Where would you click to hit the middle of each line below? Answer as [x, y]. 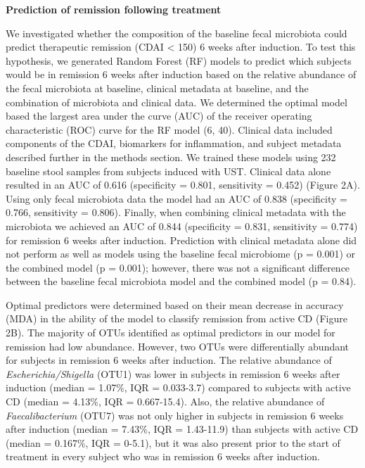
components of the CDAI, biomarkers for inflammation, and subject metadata [174, 143]
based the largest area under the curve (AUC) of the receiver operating [159, 116]
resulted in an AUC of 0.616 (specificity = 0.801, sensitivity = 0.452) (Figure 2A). [183, 185]
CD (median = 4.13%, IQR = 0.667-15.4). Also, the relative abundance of [165, 401]
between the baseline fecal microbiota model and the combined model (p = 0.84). [181, 281]
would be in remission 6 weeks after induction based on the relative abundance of [181, 74]
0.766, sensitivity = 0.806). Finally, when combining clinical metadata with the [176, 212]
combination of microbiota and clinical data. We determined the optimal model [177, 102]
